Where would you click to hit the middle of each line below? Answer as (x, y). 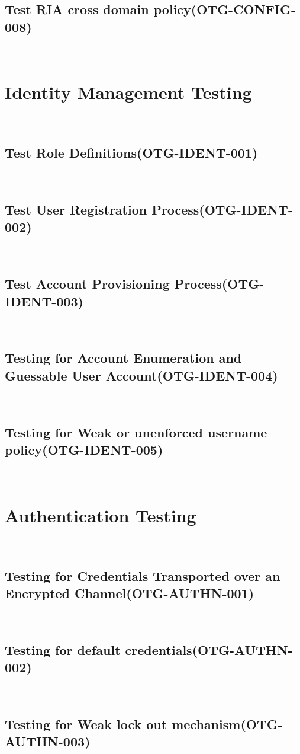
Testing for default (63, 649)
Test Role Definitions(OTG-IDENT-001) (131, 153)
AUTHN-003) (48, 741)
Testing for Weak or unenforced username (136, 432)
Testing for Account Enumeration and (123, 358)
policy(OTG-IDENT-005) (84, 450)
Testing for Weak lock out (86, 723)
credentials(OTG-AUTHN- (209, 649)
